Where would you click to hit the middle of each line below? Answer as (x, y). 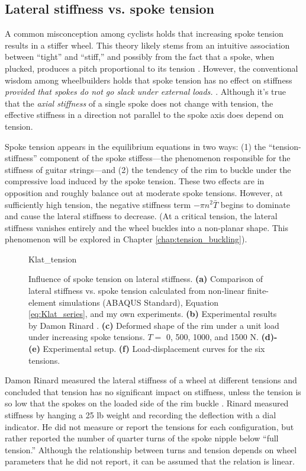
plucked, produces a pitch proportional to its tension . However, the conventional (152, 68)
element (43, 302)
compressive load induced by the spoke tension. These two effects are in (135, 181)
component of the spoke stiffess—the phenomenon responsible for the (165, 158)
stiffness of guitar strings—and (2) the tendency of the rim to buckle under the (148, 169)
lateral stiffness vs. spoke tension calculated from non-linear (137, 291)
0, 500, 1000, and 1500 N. (212, 337)
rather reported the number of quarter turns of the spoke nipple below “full (142, 438)
